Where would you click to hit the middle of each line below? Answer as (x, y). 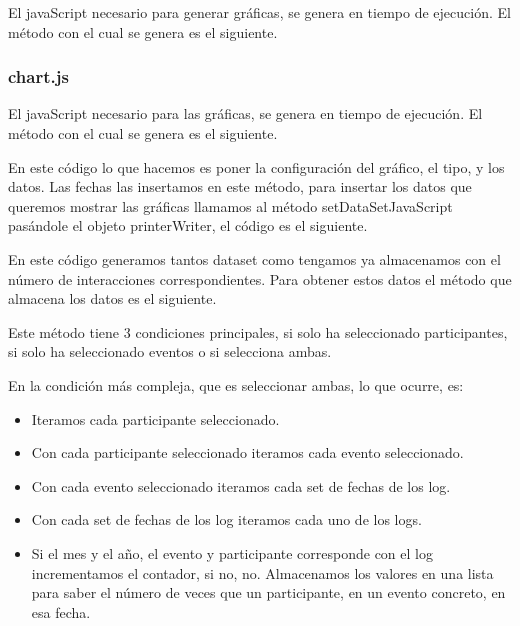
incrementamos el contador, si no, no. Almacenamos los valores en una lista (262, 572)
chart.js (38, 76)
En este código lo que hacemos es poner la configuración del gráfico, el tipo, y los (256, 166)
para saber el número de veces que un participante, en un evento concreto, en (268, 592)
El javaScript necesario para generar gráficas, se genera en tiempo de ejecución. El (259, 12)
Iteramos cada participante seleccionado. (155, 418)
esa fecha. (61, 611)
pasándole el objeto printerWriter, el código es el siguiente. (188, 225)
